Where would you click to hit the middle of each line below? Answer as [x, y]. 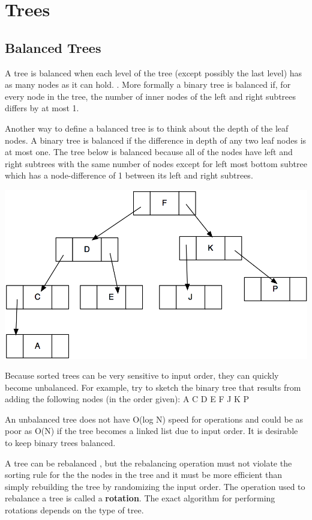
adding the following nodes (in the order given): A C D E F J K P [127, 399]
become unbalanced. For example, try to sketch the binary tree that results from [153, 387]
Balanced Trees [53, 47]
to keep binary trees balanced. [60, 443]
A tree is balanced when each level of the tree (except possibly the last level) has [154, 72]
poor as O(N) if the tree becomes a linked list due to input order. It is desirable [151, 431]
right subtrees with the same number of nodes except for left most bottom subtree [156, 163]
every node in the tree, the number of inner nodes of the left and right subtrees [151, 96]
